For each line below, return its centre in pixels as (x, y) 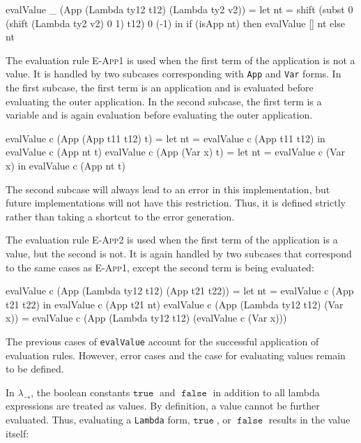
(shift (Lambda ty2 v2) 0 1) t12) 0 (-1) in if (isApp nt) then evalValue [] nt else (175, 23)
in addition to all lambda (266, 392)
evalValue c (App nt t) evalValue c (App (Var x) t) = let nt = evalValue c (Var (175, 152)
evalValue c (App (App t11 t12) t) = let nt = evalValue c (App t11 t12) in (166, 138)
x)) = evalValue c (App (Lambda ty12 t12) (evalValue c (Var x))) (146, 318)
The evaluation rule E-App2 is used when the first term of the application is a (172, 240)
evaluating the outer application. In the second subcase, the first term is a (164, 101)
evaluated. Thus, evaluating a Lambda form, (98, 419)
